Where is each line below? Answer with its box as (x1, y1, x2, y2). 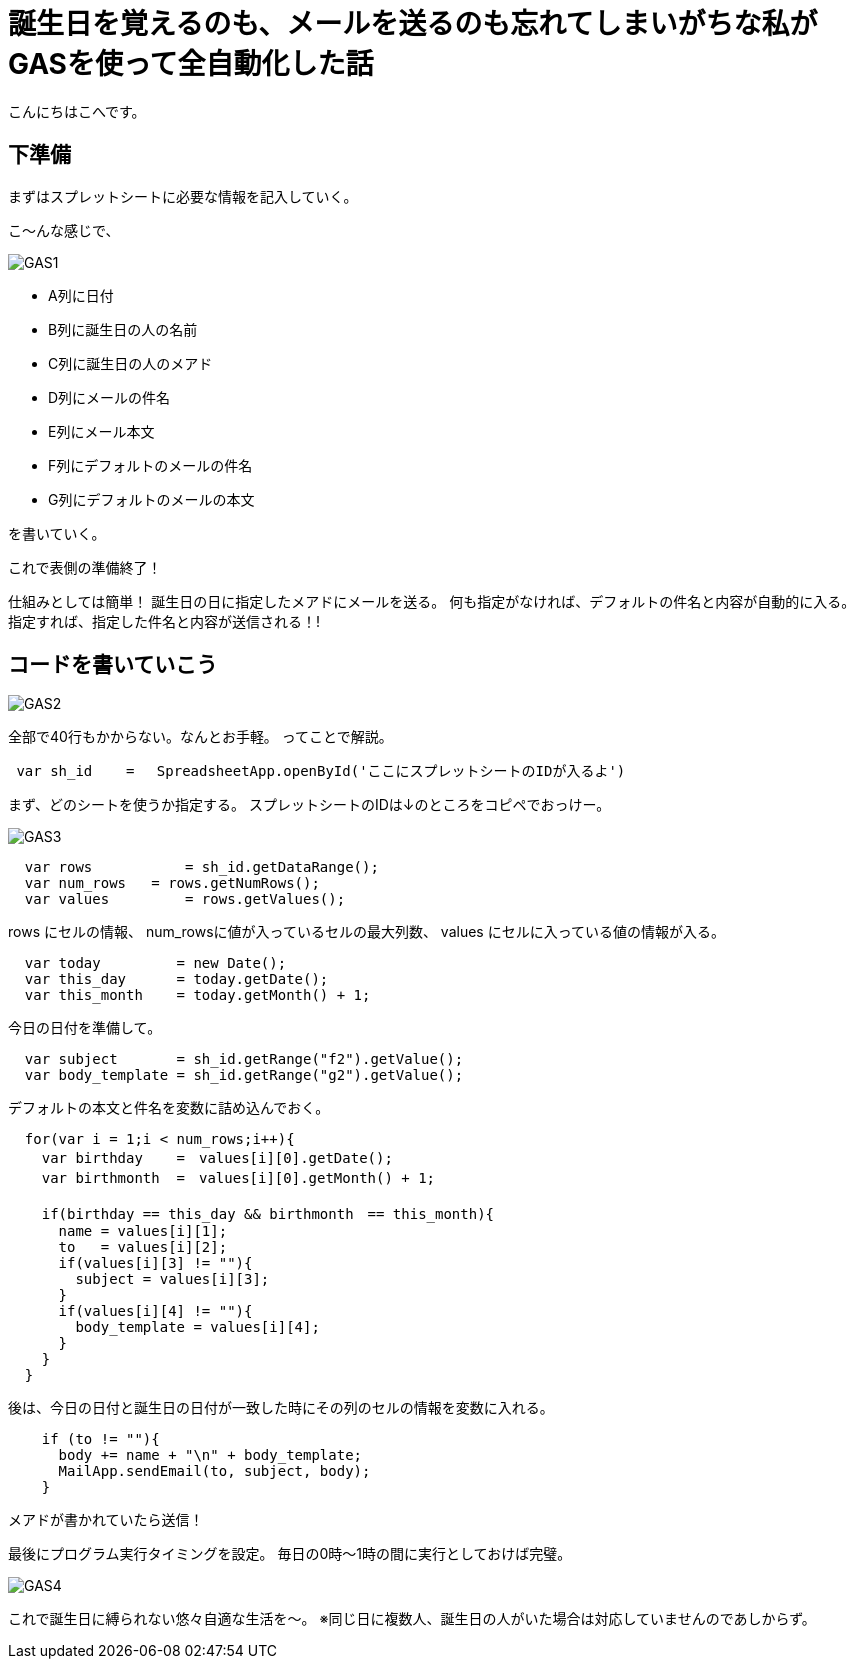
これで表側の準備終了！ (8, 558, 162, 576)
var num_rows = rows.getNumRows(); (24, 875, 320, 892)
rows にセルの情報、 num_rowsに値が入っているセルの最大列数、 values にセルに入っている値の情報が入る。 (8, 923, 725, 941)
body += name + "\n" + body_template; (58, 1447, 363, 1464)
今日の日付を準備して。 (8, 1019, 162, 1037)
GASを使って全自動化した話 (8, 47, 374, 81)
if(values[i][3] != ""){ (58, 1255, 253, 1272)
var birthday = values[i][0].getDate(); (41, 1150, 393, 1167)
